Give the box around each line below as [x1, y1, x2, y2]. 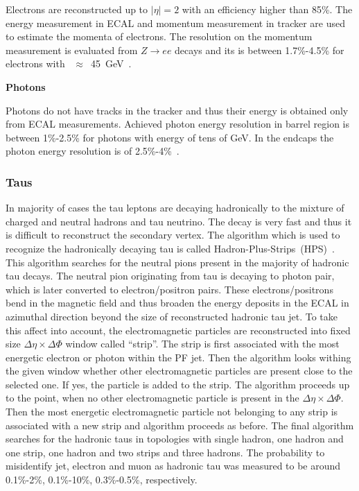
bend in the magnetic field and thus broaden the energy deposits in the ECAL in [6, 295, 349, 310]
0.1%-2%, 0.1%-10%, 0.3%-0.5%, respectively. [6, 472, 198, 487]
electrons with [6, 56, 65, 71]
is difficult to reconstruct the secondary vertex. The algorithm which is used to [6, 227, 340, 242]
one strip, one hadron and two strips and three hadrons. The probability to [6, 445, 325, 459]
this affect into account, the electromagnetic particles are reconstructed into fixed [6, 322, 351, 337]
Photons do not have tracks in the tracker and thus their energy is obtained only [6, 103, 349, 117]
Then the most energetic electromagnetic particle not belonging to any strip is [6, 404, 338, 419]
